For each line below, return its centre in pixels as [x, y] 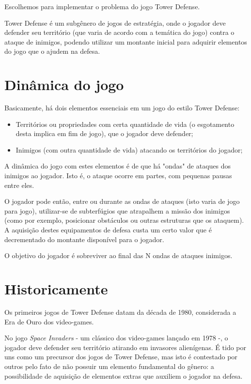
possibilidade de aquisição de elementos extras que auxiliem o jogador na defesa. [124, 376]
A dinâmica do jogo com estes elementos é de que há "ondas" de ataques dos [118, 166]
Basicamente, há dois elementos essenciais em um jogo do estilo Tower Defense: [122, 108]
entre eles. [19, 185]
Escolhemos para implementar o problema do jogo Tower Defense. [102, 6]
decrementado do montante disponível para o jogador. [84, 239]
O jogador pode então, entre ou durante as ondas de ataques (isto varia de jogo [122, 201]
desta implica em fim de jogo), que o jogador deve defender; [104, 133]
